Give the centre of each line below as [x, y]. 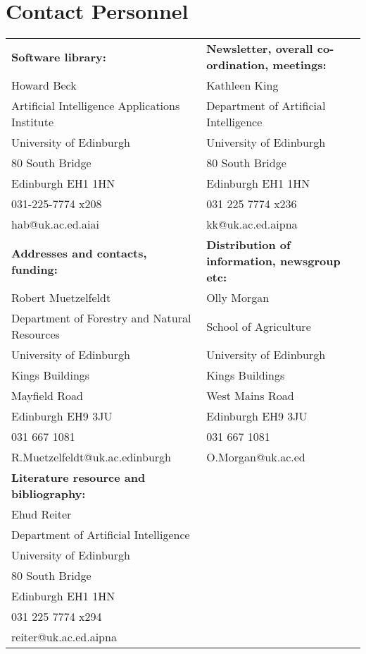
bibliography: [49, 494]
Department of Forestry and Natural [101, 318]
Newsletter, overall [260, 49]
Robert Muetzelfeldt [61, 298]
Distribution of [248, 245]
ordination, [238, 65]
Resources [36, 334]
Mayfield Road [48, 396]
